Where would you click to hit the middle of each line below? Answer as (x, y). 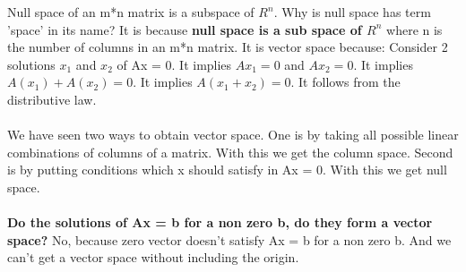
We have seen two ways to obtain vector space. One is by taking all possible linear (233, 135)
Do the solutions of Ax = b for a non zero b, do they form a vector (220, 222)
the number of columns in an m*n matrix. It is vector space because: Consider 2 (228, 47)
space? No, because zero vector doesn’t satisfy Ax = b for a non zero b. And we (229, 239)
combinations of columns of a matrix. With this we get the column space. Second (230, 152)
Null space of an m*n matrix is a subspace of (131, 12)
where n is (414, 29)
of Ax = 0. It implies (174, 64)
